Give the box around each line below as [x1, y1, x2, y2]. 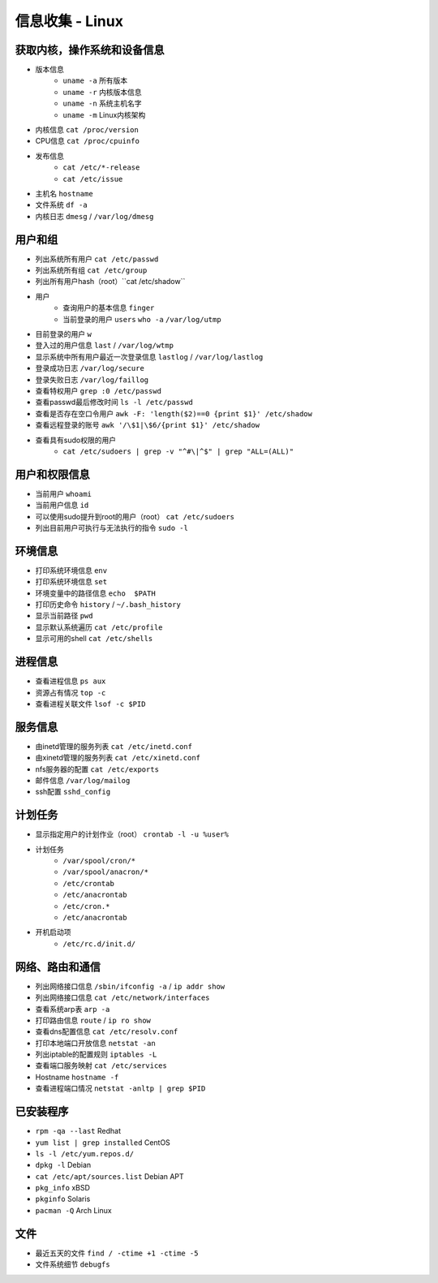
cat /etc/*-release [62, 163, 140, 172]
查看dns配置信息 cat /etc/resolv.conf [35, 1027, 178, 1036]
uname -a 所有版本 [62, 75, 128, 85]
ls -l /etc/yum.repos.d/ [35, 1149, 134, 1158]
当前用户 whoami [35, 489, 92, 498]
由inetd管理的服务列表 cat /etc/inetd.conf [35, 741, 192, 751]
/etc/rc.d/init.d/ [62, 939, 136, 949]
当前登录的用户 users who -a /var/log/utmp [62, 314, 222, 324]
